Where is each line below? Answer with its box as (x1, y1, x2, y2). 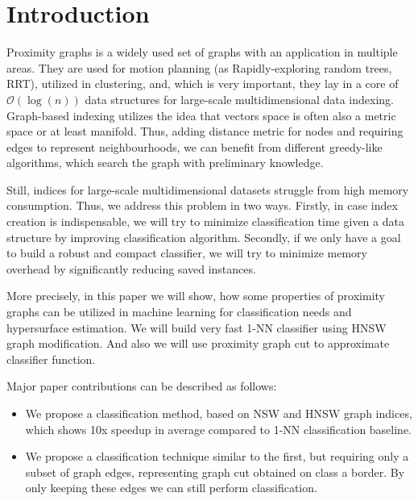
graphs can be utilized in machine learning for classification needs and (6, 303, 352, 320)
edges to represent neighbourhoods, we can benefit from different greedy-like (6, 138, 383, 155)
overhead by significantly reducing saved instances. (6, 260, 256, 277)
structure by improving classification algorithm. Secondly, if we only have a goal (6, 228, 401, 245)
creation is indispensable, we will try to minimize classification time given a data (6, 213, 404, 230)
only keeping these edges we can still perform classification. (25, 479, 317, 496)
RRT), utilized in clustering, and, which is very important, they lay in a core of (6, 75, 399, 92)
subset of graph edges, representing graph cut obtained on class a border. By (25, 463, 405, 480)
